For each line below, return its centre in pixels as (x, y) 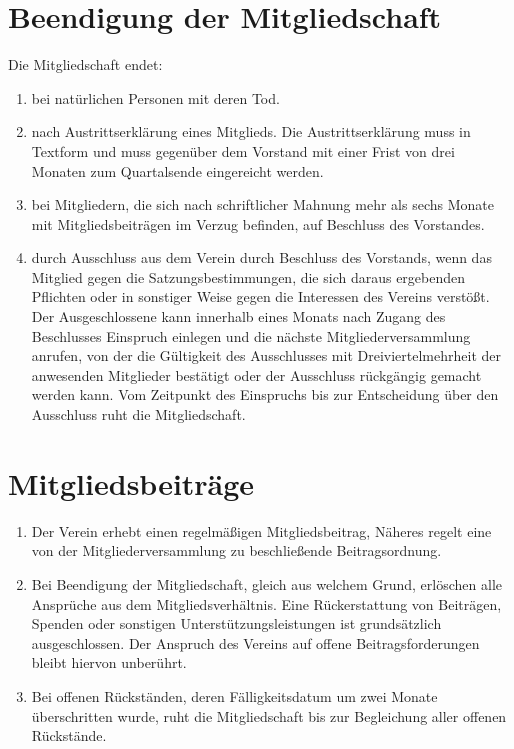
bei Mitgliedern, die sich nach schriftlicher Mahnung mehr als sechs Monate (262, 204)
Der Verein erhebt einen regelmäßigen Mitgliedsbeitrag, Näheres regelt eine (261, 530)
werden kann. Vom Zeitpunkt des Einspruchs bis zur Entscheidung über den (265, 394)
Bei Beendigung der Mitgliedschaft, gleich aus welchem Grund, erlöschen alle (266, 583)
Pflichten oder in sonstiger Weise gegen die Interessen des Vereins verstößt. (260, 296)
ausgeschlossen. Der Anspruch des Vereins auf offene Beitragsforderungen (255, 642)
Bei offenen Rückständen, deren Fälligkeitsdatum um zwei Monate (234, 695)
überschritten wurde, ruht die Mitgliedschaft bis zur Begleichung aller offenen (269, 715)
